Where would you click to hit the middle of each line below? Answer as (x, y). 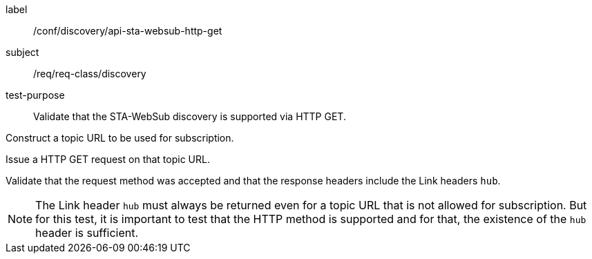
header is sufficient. (87, 233)
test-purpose (35, 95)
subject (22, 52)
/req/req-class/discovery (90, 74)
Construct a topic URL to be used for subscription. (120, 138)
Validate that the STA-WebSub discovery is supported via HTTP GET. (190, 116)
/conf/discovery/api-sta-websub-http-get (128, 31)
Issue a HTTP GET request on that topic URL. (108, 159)
